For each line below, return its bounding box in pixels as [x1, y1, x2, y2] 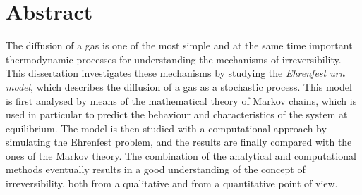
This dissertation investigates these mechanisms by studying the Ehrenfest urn [6, 65, 345, 80]
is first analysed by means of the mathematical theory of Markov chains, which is [6, 93, 357, 108]
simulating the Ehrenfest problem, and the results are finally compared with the [6, 134, 352, 149]
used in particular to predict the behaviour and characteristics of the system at [6, 107, 348, 122]
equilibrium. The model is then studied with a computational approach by [6, 120, 327, 135]
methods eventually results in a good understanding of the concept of [6, 162, 306, 177]
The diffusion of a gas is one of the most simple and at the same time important [6, 38, 353, 53]
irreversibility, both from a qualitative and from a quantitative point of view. [6, 176, 338, 191]
